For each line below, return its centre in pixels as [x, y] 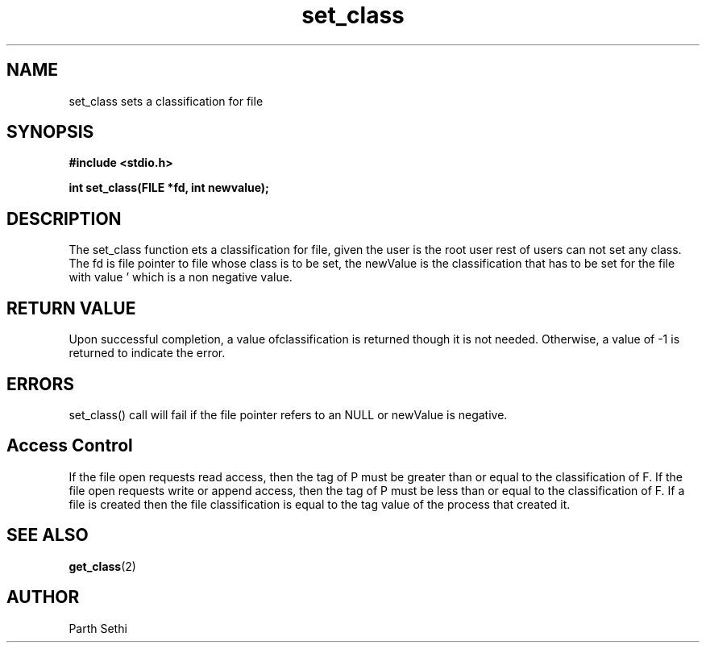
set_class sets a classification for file [166, 101]
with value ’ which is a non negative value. [181, 277]
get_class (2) [102, 566]
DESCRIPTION [64, 218]
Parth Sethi [98, 628]
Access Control [70, 446]
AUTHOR [43, 597]
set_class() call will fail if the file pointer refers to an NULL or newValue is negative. [288, 414]
